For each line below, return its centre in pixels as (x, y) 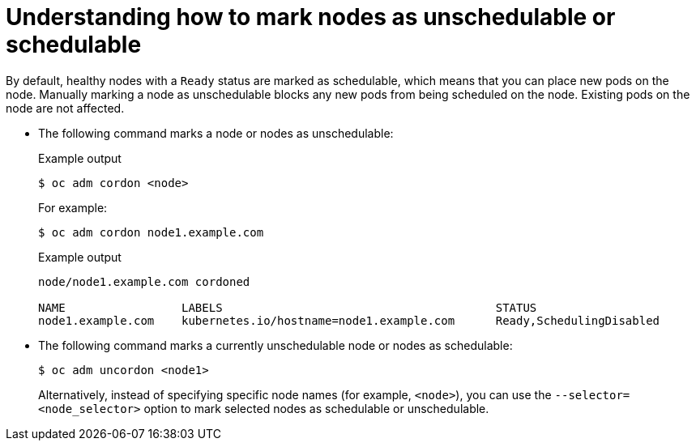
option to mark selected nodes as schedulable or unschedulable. (316, 408)
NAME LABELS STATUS (288, 307)
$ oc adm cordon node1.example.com (151, 232)
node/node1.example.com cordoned (144, 281)
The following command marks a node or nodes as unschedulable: (216, 133)
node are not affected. (65, 108)
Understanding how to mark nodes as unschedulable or (311, 17)
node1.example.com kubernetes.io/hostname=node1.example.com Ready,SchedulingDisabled (349, 320)
